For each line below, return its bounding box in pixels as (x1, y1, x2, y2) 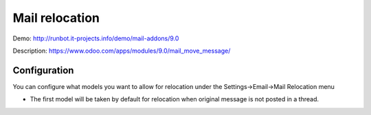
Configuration (12, 64, 74, 76)
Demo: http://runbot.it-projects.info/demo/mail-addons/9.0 (12, 34, 179, 42)
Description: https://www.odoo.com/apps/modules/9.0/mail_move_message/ (12, 47, 231, 55)
